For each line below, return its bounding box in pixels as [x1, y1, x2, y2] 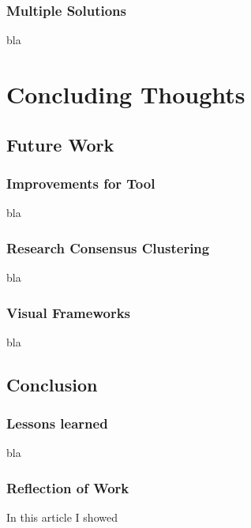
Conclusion [6, 372, 98, 396]
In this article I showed [6, 509, 118, 526]
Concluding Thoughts [6, 78, 245, 110]
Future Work [6, 132, 114, 156]
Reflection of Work [6, 477, 129, 497]
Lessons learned [6, 414, 108, 433]
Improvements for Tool [6, 173, 155, 193]
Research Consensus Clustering [6, 238, 210, 257]
